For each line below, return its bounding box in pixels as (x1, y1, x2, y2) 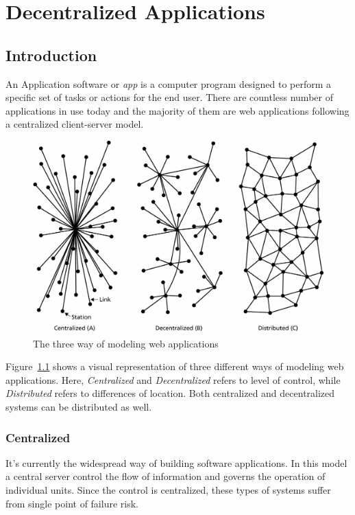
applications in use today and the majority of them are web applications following (5, 103, 350, 117)
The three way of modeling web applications (33, 336, 219, 350)
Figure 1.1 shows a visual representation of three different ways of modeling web (5, 359, 344, 374)
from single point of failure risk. (5, 496, 138, 510)
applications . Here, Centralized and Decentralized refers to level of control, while (5, 372, 341, 387)
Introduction (5, 44, 97, 65)
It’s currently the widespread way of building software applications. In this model (5, 455, 347, 470)
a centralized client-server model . (5, 117, 144, 131)
